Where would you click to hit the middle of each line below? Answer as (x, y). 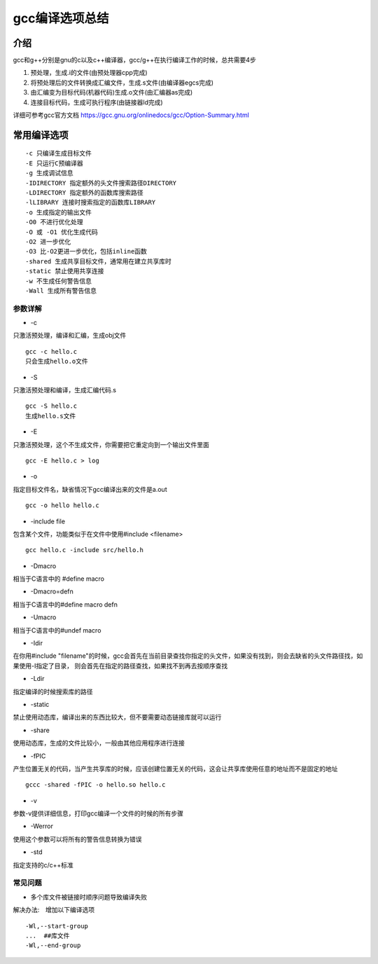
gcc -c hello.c (51, 351)
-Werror (42, 826)
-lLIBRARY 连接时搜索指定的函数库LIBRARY (91, 202)
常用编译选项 (41, 135)
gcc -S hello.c (51, 406)
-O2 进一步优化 (48, 241)
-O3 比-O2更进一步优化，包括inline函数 (86, 252)
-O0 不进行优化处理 (54, 222)
